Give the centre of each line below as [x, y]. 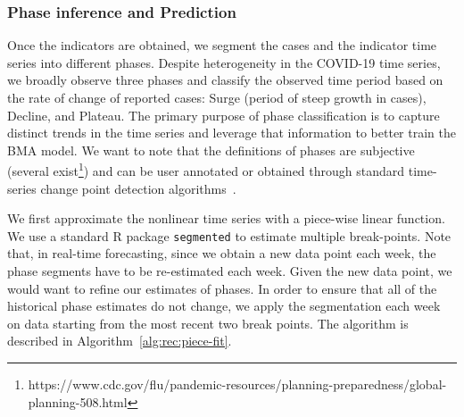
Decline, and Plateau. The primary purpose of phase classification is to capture [224, 115]
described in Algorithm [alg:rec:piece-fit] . [120, 341]
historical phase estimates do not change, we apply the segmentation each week [224, 306]
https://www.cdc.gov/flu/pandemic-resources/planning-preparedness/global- [237, 384]
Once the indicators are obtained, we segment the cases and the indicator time [222, 45]
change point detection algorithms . [138, 188]
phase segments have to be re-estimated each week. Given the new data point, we [230, 271]
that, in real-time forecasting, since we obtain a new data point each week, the [222, 253]
